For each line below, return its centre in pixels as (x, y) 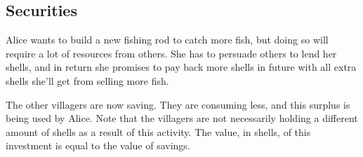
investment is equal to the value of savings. (98, 145)
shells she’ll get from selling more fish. (87, 80)
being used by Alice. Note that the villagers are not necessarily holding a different (182, 118)
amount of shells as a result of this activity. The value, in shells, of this (158, 131)
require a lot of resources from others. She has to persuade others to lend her (171, 53)
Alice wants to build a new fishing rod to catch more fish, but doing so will (167, 40)
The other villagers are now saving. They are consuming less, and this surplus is (178, 104)
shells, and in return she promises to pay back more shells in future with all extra (181, 67)
